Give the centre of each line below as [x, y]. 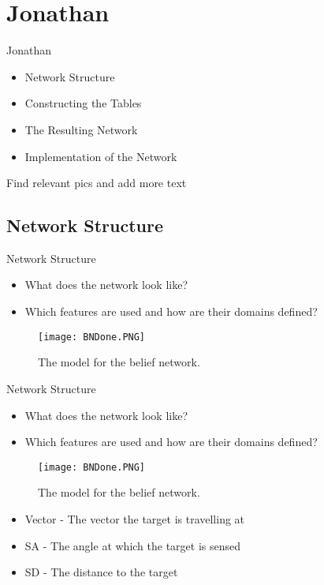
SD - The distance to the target [101, 572]
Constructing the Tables [83, 103]
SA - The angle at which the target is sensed [133, 545]
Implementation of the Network [101, 156]
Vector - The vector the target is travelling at [135, 518]
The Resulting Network [81, 129]
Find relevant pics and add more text [97, 183]
